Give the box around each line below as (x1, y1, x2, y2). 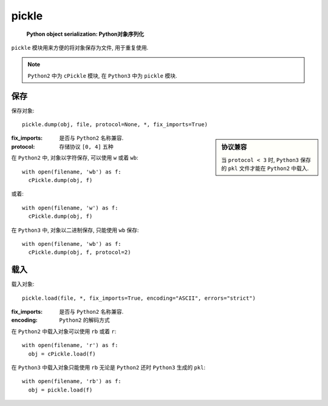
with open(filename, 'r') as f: (22, 342, 118, 349)
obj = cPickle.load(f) (28, 350, 96, 357)
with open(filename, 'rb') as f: (22, 378, 121, 385)
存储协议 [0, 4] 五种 (59, 143, 114, 150)
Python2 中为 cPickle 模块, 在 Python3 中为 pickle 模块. (27, 72, 177, 79)
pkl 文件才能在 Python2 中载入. (228, 164, 309, 172)
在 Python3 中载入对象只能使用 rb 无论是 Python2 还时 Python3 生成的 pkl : (11, 364, 206, 371)
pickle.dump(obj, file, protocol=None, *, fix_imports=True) (22, 121, 208, 128)
